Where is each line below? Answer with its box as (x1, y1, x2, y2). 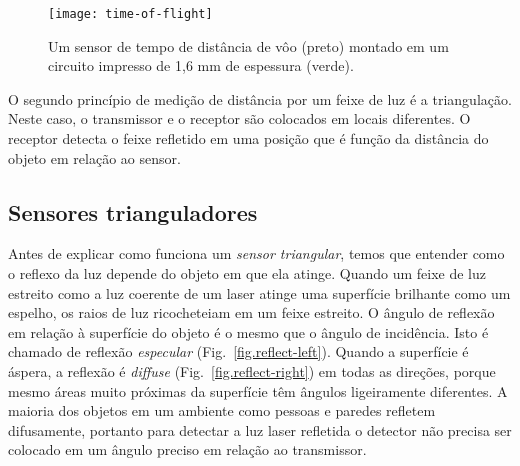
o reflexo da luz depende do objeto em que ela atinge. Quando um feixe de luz (8, 263, 486, 284)
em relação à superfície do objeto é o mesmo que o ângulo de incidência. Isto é (8, 321, 489, 342)
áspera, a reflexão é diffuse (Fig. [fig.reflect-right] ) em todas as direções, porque (8, 360, 496, 381)
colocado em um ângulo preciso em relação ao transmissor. (8, 439, 367, 460)
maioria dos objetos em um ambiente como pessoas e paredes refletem (8, 400, 436, 421)
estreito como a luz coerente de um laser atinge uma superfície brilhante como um (8, 282, 511, 303)
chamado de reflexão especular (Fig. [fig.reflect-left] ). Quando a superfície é (8, 341, 469, 362)
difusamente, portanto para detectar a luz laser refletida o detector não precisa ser (8, 419, 512, 440)
